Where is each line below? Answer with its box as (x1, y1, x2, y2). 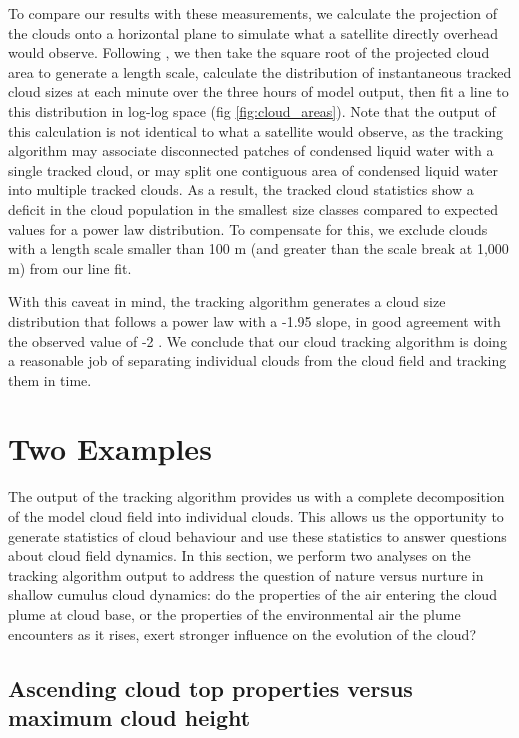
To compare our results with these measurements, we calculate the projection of (8, 3, 497, 23)
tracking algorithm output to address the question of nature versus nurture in (8, 564, 484, 585)
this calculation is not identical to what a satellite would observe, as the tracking (8, 120, 504, 141)
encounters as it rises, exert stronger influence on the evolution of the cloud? (8, 623, 477, 644)
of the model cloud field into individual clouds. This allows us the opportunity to (8, 506, 504, 526)
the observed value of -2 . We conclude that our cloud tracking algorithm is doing (8, 330, 507, 351)
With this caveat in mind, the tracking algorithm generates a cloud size (8, 291, 446, 312)
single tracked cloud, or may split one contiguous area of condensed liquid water (8, 159, 499, 180)
